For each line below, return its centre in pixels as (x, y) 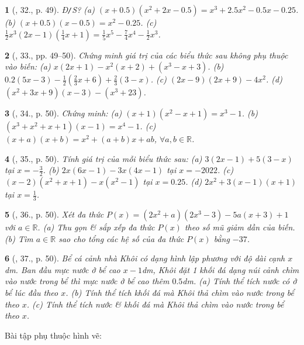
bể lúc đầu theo (32, 292)
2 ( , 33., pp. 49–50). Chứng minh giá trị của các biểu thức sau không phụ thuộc (146, 55)
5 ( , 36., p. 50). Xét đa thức (54, 214)
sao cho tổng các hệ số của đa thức (121, 238)
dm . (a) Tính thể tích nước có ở (240, 281)
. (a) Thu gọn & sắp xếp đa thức (96, 227)
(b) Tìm (19, 238)
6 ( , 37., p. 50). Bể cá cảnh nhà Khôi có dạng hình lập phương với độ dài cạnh (145, 258)
